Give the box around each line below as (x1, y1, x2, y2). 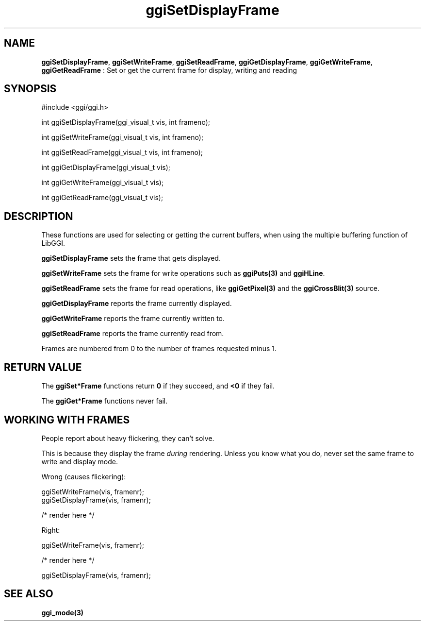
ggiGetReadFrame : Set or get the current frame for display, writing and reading (41, 66, 297, 74)
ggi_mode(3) (41, 608, 84, 617)
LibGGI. (41, 239, 65, 248)
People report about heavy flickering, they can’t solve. (41, 434, 214, 442)
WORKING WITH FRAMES (4, 413, 130, 426)
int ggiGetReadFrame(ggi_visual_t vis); (41, 193, 163, 202)
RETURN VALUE (4, 361, 82, 373)
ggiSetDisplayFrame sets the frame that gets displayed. (41, 254, 221, 263)
